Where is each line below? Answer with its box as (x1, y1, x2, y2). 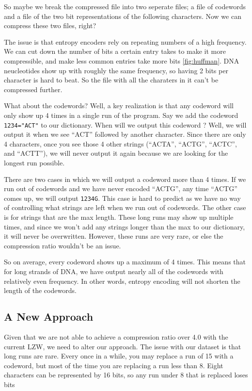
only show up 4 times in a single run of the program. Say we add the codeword (4, 110, 238, 120)
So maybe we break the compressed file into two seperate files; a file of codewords (4, 1, 246, 11)
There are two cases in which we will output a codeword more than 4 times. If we (4, 174, 246, 184)
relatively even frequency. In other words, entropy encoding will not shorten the (4, 276, 240, 286)
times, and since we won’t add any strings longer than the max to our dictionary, (4, 221, 245, 231)
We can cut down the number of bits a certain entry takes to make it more (4, 46, 226, 56)
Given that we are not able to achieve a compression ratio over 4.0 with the (4, 331, 228, 342)
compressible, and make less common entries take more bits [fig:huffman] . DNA (4, 55, 239, 65)
